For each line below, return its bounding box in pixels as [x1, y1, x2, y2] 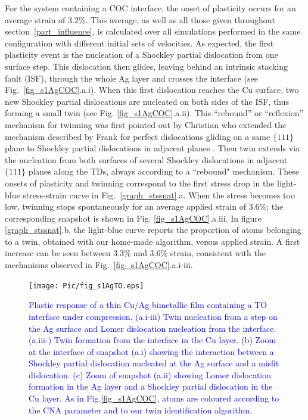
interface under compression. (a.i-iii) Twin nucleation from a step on [29, 310, 278, 322]
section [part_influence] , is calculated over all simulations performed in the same [5, 25, 301, 38]
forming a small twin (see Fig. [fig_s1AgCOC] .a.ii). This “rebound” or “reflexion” [5, 107, 304, 119]
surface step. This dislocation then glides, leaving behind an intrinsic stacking [5, 60, 288, 72]
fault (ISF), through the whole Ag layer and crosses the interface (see [5, 71, 258, 84]
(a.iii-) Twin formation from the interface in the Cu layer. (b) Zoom [29, 334, 276, 346]
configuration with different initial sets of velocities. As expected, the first [5, 36, 274, 49]
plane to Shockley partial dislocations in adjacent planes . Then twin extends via [5, 142, 300, 154]
